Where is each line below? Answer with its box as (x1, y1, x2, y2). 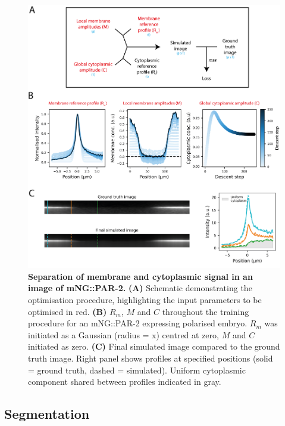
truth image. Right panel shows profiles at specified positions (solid (28, 352, 273, 364)
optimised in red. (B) (28, 305, 107, 317)
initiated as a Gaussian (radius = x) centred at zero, (28, 328, 219, 341)
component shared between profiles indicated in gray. (28, 375, 221, 388)
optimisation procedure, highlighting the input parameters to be (28, 294, 262, 306)
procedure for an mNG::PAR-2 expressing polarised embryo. (28, 317, 248, 329)
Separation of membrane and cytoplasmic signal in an (28, 270, 253, 282)
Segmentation (4, 405, 90, 423)
